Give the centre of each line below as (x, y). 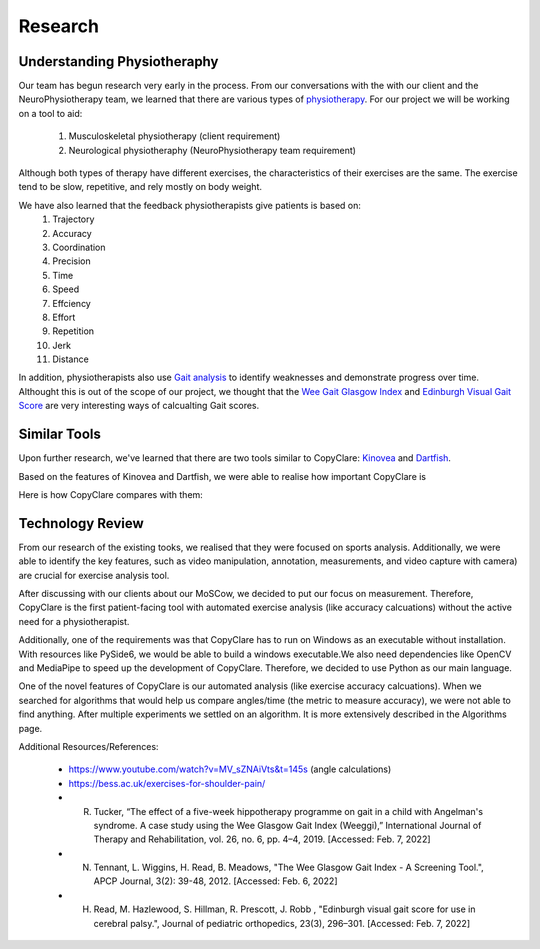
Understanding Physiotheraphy (118, 61)
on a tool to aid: (50, 113)
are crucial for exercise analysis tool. (94, 575)
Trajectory (73, 219)
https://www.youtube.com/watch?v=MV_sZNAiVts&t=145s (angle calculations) (230, 769)
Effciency (72, 303)
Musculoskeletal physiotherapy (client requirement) (174, 136)
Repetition (73, 331)
